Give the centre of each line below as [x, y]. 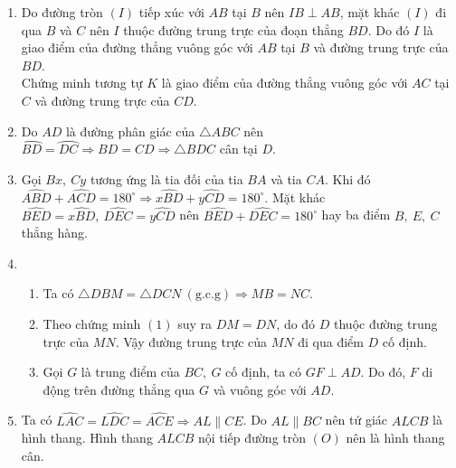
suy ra [195, 323]
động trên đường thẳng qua [119, 389]
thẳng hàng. [54, 233]
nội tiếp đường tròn [252, 438]
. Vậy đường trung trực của [191, 341]
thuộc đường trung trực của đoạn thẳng [233, 29]
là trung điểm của [130, 372]
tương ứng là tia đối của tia [166, 178]
